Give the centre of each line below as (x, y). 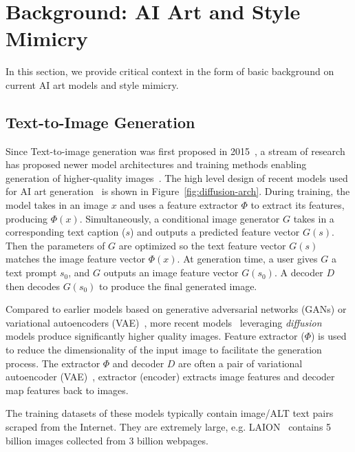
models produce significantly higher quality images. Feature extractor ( (155, 336)
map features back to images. (67, 390)
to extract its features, (298, 205)
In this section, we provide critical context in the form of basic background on (170, 71)
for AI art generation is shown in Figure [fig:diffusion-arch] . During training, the (178, 191)
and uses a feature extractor (179, 205)
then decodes (33, 286)
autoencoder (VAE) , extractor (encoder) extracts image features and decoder (170, 377)
